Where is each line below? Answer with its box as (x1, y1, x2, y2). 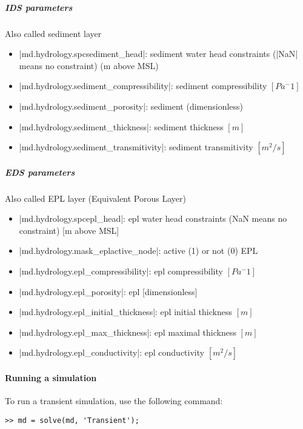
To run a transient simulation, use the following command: (5, 394, 223, 407)
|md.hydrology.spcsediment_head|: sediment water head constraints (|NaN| (19, 47, 298, 60)
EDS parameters (5, 165, 75, 178)
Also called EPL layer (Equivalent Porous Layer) (5, 191, 186, 204)
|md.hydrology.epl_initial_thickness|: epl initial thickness (19, 305, 232, 318)
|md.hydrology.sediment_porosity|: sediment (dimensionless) (19, 99, 244, 112)
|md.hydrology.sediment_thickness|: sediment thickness (19, 120, 224, 133)
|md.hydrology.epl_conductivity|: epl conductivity (19, 346, 205, 359)
